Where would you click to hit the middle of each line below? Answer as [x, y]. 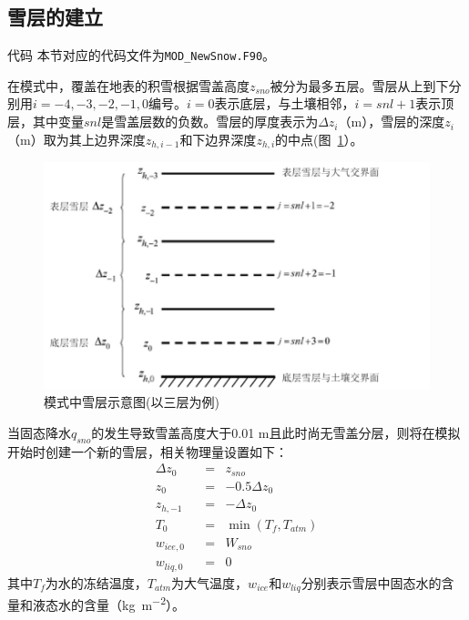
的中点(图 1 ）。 [319, 139]
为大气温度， [210, 582]
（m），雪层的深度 [392, 122]
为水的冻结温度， [96, 582]
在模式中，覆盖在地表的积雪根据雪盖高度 [128, 85]
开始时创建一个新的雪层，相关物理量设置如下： [148, 451]
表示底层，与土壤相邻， [285, 103]
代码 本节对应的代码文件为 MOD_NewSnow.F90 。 [142, 55]
